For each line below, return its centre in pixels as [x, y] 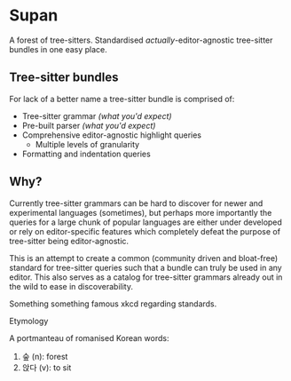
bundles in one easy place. [59, 49]
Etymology [29, 321]
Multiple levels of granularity [87, 144]
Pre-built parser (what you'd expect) [89, 125]
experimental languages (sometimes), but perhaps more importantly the [141, 212]
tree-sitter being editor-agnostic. [69, 241]
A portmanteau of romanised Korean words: [89, 337]
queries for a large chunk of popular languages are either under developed [145, 222]
